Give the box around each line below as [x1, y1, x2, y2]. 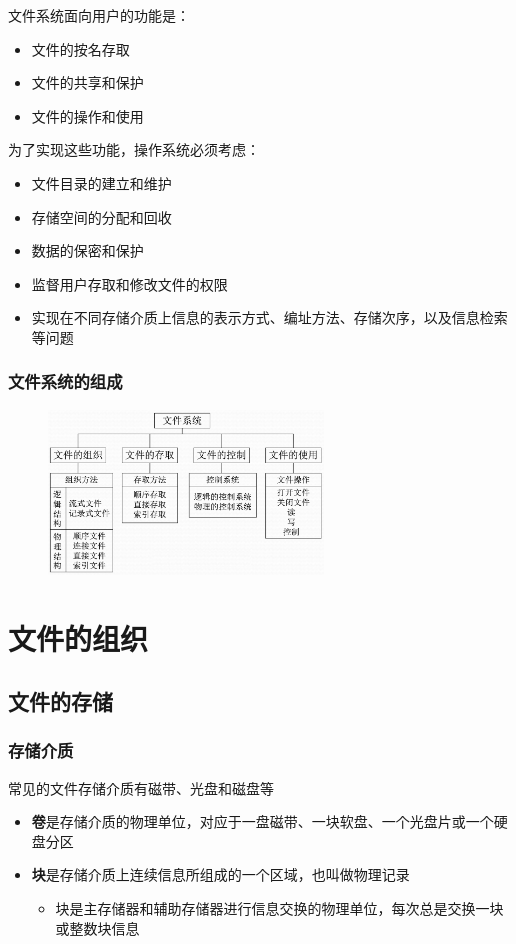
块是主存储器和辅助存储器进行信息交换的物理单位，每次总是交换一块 [55, 898, 504, 919]
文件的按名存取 [31, 38, 130, 59]
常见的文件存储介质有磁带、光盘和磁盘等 [8, 777, 274, 798]
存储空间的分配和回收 [31, 206, 172, 227]
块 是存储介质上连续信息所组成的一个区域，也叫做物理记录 [31, 864, 410, 885]
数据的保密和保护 [31, 240, 144, 261]
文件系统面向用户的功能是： [8, 5, 190, 25]
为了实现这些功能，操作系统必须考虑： [8, 139, 260, 160]
